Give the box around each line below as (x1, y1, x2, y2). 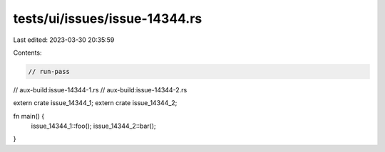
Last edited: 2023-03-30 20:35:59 (13, 36, 115, 44)
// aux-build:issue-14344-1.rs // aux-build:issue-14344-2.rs (13, 85, 188, 94)
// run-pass (28, 67, 71, 75)
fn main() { (13, 112, 45, 120)
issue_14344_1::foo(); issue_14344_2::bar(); (31, 121, 156, 131)
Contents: (13, 48, 42, 57)
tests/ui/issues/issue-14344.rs (13, 11, 202, 26)
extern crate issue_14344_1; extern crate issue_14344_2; (13, 99, 178, 107)
